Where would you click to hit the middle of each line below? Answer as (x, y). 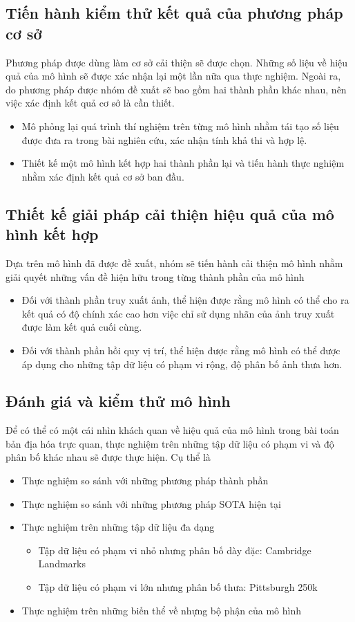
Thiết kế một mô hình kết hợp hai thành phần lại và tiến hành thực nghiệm (183, 163)
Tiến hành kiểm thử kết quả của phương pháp (174, 13)
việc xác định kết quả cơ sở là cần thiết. (90, 103)
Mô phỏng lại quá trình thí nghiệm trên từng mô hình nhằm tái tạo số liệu (180, 126)
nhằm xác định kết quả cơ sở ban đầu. (103, 176)
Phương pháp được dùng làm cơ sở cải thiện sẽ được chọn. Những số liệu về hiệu (177, 62)
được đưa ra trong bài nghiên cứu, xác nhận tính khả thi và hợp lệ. (164, 139)
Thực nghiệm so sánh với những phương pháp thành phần (145, 481)
